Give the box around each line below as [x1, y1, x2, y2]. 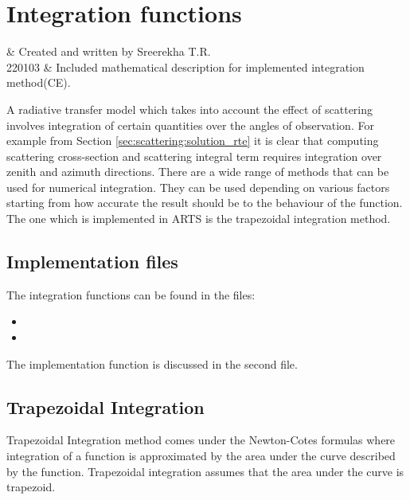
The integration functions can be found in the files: [6, 286, 256, 303]
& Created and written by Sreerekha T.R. [6, 43, 211, 60]
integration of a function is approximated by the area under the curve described [6, 447, 396, 464]
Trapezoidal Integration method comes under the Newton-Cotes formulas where [6, 432, 396, 448]
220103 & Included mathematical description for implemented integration [6, 58, 365, 75]
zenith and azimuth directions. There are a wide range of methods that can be [6, 163, 389, 180]
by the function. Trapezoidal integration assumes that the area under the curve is [6, 463, 404, 479]
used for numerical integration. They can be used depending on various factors [6, 178, 390, 195]
